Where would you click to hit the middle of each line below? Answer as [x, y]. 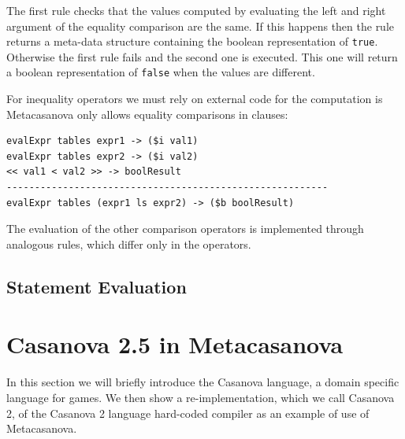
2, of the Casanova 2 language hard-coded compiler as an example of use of [188, 413]
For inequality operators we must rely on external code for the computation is [195, 99]
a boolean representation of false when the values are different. [161, 72]
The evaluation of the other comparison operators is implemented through [185, 229]
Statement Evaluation [97, 286]
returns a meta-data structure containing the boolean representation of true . [192, 41]
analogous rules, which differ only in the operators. [129, 243]
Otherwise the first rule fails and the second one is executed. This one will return [202, 56]
